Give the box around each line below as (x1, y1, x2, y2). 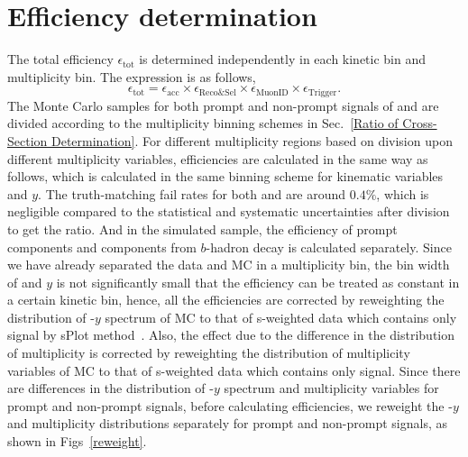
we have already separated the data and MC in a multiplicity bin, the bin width (7, 255, 450, 274)
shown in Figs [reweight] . (7, 432, 147, 451)
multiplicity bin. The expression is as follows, (7, 67, 256, 86)
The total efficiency (7, 50, 114, 69)
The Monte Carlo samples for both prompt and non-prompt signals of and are (7, 96, 439, 114)
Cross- (402, 114, 437, 133)
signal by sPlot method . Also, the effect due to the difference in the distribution (7, 325, 455, 344)
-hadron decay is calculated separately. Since (206, 237, 452, 256)
